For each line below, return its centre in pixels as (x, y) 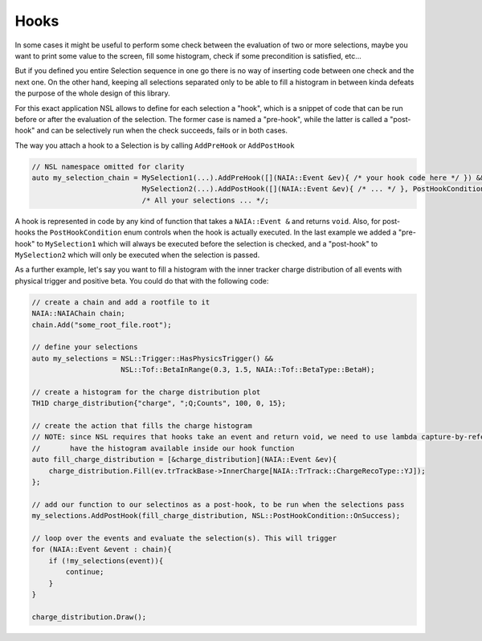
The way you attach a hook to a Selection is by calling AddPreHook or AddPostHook (155, 145)
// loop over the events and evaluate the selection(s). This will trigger (184, 538)
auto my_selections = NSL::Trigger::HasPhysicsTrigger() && (153, 358)
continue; (85, 572)
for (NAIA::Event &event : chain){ (102, 549)
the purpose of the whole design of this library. (92, 93)
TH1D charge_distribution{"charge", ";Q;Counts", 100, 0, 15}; (159, 403)
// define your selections (85, 347)
